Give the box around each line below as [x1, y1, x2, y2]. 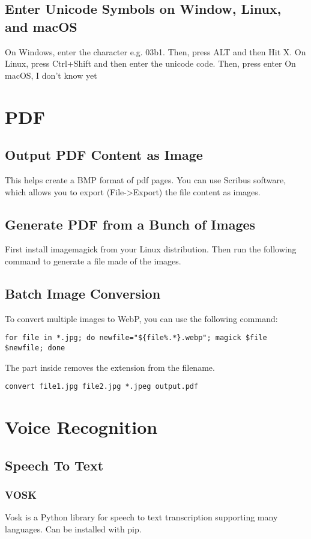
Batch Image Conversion [5, 284, 161, 302]
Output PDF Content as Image [5, 145, 203, 164]
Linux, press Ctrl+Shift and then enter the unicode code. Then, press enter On [5, 57, 296, 70]
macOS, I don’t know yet [5, 69, 97, 81]
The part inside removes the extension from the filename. [5, 361, 215, 373]
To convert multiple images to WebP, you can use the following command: [5, 312, 278, 324]
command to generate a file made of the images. [5, 254, 181, 267]
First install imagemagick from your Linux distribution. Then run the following [5, 243, 297, 255]
